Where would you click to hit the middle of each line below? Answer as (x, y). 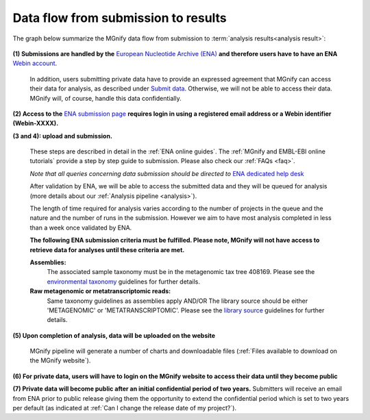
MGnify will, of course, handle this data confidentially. (106, 98)
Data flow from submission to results (120, 18)
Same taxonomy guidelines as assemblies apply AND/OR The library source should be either (177, 301)
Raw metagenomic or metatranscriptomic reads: (100, 291)
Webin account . (35, 63)
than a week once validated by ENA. (81, 227)
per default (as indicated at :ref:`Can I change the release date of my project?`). (124, 408)
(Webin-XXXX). (36, 123)
